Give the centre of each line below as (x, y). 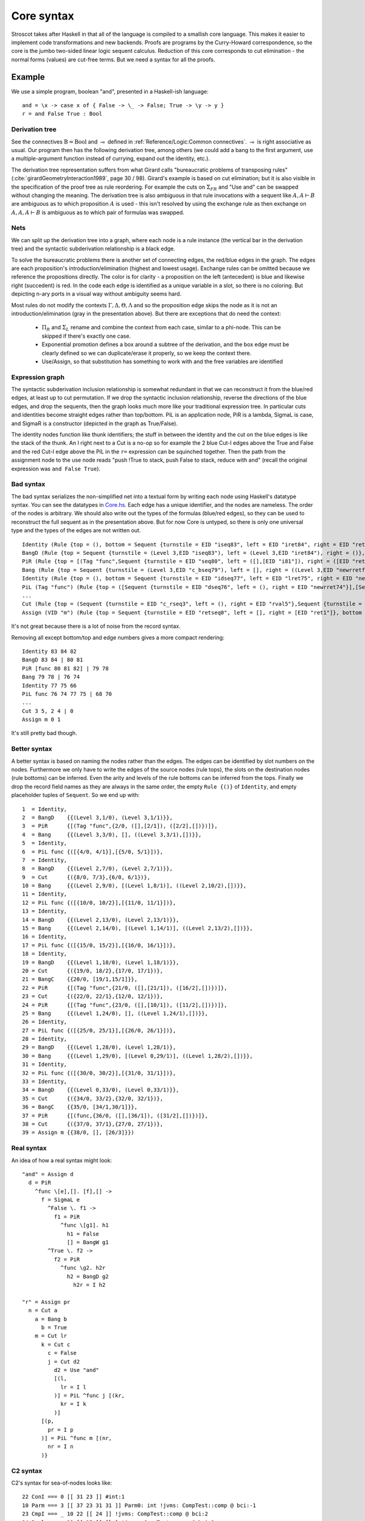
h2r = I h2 (89, 1285)
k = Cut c (56, 1344)
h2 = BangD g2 (88, 1276)
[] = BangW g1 (88, 1242)
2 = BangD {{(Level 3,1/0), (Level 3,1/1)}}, (98, 817)
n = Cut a (43, 1310)
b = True (54, 1327)
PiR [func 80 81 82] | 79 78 (65, 668)
